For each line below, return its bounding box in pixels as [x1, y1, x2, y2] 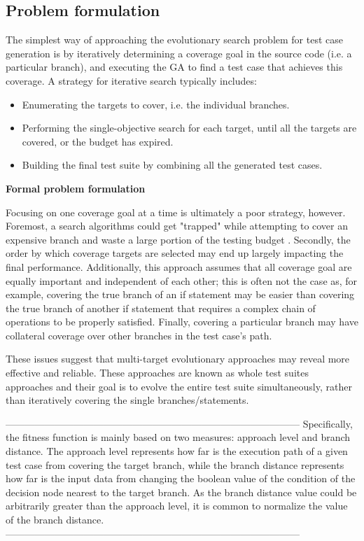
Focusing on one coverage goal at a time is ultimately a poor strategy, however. [6, 204, 346, 219]
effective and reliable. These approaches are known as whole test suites [6, 365, 309, 380]
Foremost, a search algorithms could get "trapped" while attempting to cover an [6, 218, 349, 233]
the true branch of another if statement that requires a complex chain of [6, 300, 316, 315]
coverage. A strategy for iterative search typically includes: [6, 73, 257, 87]
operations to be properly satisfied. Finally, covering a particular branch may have [6, 314, 358, 329]
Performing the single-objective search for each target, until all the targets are [22, 120, 357, 135]
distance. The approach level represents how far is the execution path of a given [6, 444, 348, 458]
